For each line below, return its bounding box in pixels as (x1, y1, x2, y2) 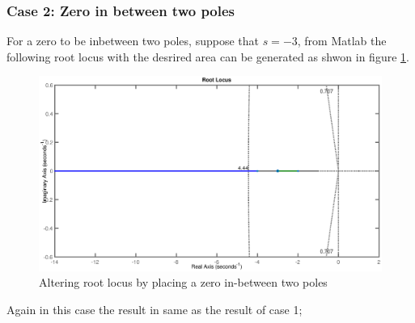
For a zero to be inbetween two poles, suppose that (6, 32, 259, 49)
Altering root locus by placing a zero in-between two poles (39, 274, 328, 291)
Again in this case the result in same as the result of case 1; (6, 300, 303, 317)
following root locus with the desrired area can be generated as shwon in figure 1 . (6, 48, 409, 65)
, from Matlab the (297, 32, 387, 49)
